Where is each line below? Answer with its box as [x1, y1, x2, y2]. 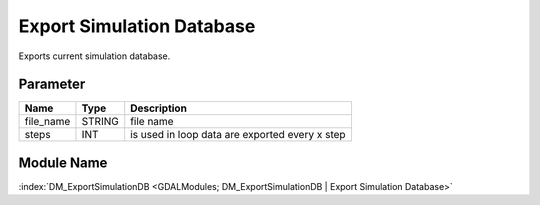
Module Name [18, 154, 108, 171]
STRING [81, 115, 119, 129]
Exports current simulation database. [18, 50, 171, 62]
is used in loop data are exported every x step [130, 128, 346, 142]
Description [130, 101, 187, 115]
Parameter [18, 76, 86, 93]
